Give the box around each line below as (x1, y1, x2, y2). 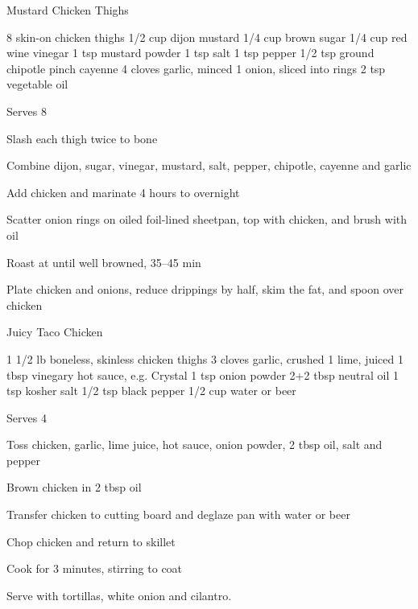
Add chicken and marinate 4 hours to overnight (6, 183, 240, 200)
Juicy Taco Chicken (6, 323, 103, 340)
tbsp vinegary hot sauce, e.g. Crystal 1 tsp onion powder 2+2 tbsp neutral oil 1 (6, 366, 399, 383)
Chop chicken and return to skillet (6, 533, 176, 549)
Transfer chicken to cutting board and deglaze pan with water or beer (6, 506, 350, 523)
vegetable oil (6, 76, 68, 93)
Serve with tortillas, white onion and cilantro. (6, 586, 232, 603)
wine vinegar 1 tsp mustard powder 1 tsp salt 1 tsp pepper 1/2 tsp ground (6, 44, 375, 61)
